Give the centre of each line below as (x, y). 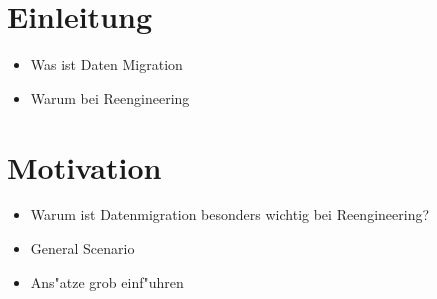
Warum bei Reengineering (110, 97)
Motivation (84, 166)
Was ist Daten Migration (106, 64)
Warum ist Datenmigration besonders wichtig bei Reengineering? (230, 214)
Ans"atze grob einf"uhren (107, 281)
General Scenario (82, 248)
